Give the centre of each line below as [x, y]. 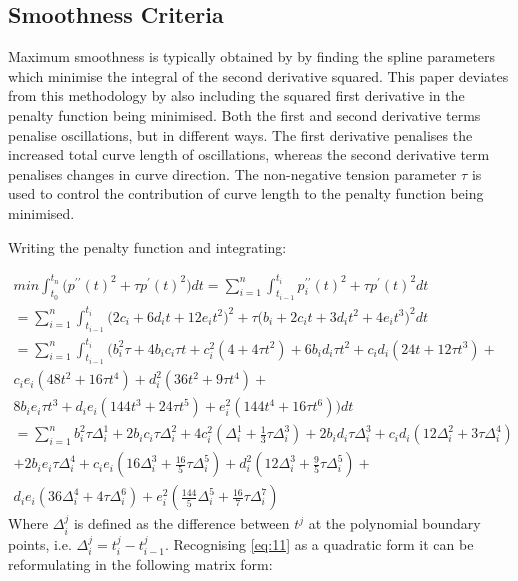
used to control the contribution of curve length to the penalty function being [246, 193]
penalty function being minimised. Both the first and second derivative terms [244, 114]
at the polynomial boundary [394, 523]
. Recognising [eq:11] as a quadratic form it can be [319, 543]
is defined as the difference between [181, 523]
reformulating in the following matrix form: [140, 564]
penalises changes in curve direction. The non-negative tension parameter [232, 173]
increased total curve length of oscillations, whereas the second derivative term [249, 154]
